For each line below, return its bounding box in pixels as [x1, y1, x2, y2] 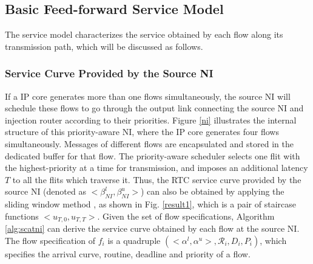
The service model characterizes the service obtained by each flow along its [5, 28, 283, 41]
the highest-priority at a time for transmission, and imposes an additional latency [5, 161, 308, 174]
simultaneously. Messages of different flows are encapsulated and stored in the [5, 137, 294, 150]
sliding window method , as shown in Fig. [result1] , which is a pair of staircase [5, 198, 296, 210]
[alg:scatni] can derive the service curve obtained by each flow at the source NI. [5, 222, 300, 235]
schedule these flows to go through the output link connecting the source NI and [5, 102, 304, 114]
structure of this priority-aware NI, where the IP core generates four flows [5, 125, 279, 138]
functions [5, 209, 39, 222]
